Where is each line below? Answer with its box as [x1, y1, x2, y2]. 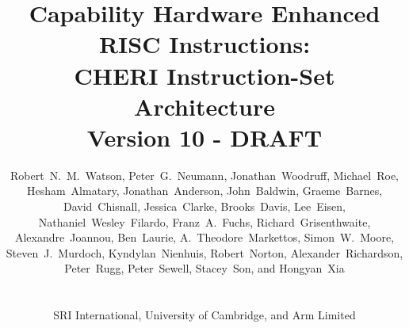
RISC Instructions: [98, 28, 311, 60]
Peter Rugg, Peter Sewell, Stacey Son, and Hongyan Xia [64, 260, 345, 277]
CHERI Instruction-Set [74, 59, 335, 91]
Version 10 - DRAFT [86, 120, 323, 153]
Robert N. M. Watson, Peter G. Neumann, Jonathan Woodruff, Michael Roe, [10, 166, 399, 183]
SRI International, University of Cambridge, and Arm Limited [53, 307, 356, 323]
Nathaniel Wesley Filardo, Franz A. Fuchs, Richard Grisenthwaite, [38, 213, 371, 230]
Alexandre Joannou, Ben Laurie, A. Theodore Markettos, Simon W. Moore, [14, 229, 395, 246]
